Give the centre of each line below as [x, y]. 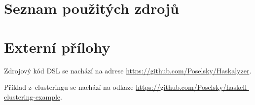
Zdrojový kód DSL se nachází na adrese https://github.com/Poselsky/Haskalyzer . [128, 70]
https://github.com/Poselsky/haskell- [192, 87]
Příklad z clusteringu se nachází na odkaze [69, 87]
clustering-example [32, 96]
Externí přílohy [57, 47]
